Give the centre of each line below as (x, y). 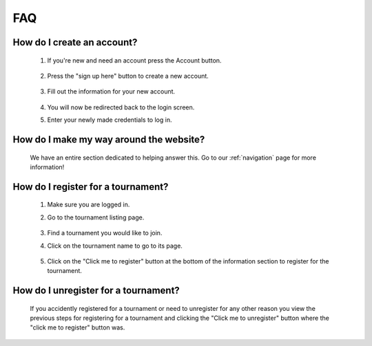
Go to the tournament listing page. (96, 217)
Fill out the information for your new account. (111, 91)
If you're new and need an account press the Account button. (134, 60)
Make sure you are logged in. (89, 205)
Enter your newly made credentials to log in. (110, 120)
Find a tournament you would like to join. (105, 233)
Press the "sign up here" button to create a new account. (128, 76)
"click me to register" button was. (77, 327)
